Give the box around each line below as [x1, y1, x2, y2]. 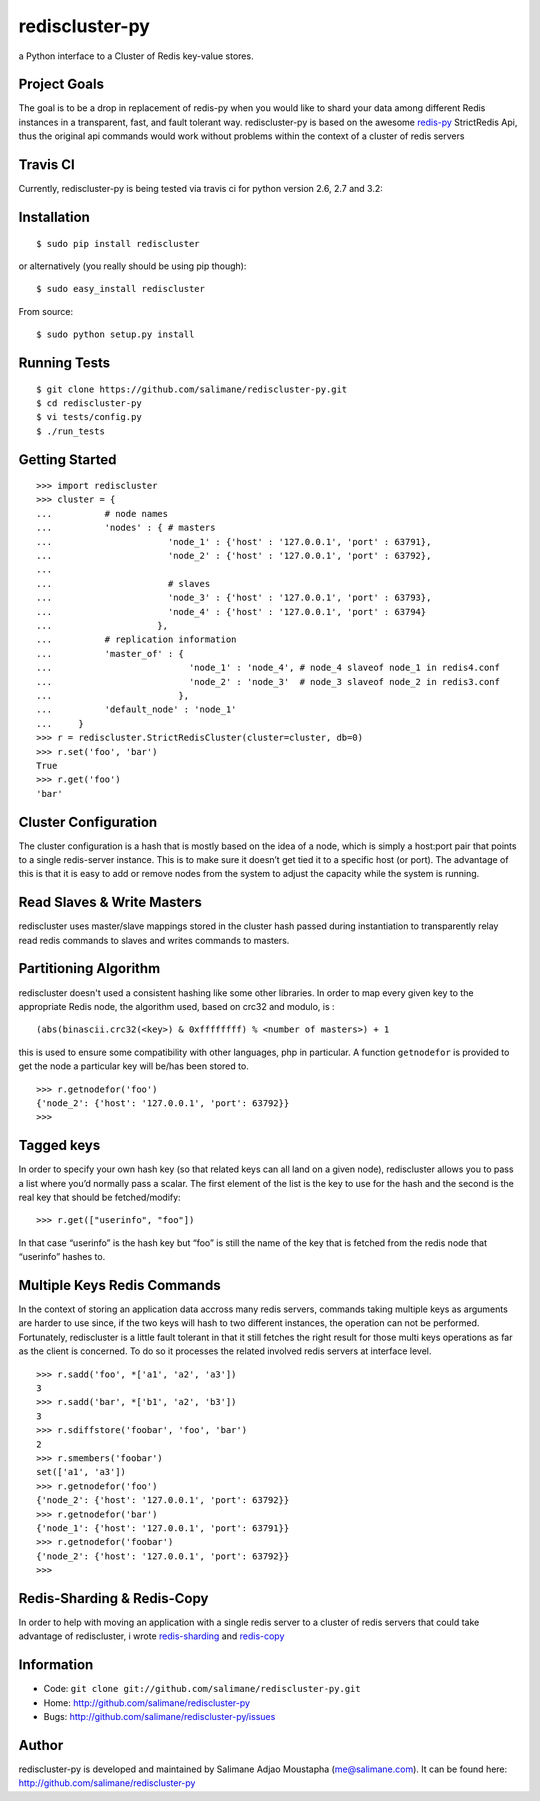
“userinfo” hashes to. [18, 1251, 106, 1263]
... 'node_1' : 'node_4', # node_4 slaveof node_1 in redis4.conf [36, 662, 500, 674]
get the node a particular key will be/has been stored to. [18, 1060, 249, 1072]
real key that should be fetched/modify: [18, 1191, 181, 1203]
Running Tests [18, 354, 110, 371]
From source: [18, 305, 74, 317]
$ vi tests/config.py [36, 411, 142, 423]
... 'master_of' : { [36, 648, 185, 659]
